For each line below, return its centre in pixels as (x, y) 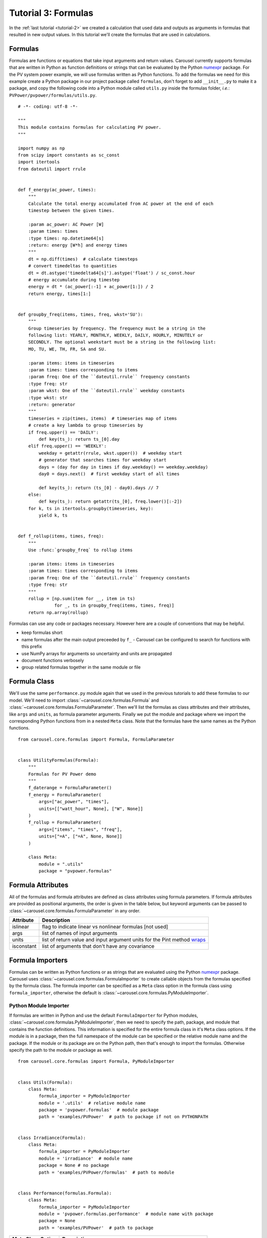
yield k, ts (53, 516)
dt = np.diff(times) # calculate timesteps (83, 259)
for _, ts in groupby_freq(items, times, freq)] (114, 606)
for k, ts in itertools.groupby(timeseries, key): (91, 508)
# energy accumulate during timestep (74, 280)
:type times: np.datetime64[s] (66, 238)
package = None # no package (74, 1165)
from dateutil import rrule (52, 169)
